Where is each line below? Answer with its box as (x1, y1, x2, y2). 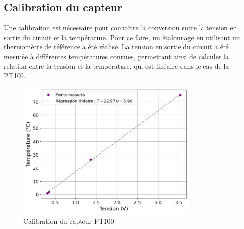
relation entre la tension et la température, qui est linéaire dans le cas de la (4, 61, 229, 71)
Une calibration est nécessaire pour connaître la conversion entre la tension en (4, 22, 237, 33)
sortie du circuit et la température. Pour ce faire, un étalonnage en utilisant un (4, 32, 240, 42)
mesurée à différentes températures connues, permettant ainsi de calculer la (4, 51, 229, 61)
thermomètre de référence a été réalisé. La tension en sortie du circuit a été (4, 42, 229, 52)
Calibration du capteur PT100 (23, 216, 114, 226)
